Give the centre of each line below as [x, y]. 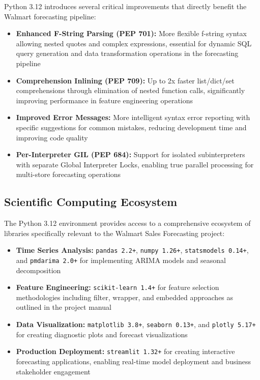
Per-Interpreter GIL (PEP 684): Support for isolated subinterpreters [131, 154]
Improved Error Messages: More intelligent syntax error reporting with [133, 117]
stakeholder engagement [53, 371]
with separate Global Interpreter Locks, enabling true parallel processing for [135, 164]
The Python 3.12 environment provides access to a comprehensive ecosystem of [127, 223]
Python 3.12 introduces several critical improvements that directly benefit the [125, 6]
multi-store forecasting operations [68, 174]
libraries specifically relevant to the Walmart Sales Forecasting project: [114, 233]
